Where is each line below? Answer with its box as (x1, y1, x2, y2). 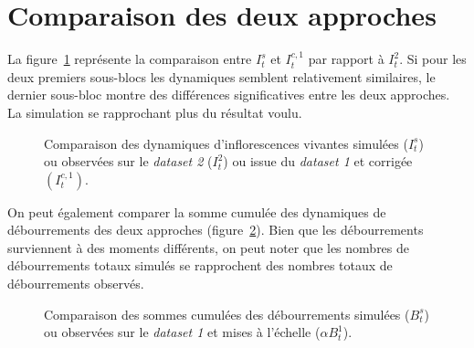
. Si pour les (399, 49, 467, 69)
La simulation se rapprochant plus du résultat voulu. (7, 102, 302, 121)
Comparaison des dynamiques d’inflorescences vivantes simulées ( (44, 133, 408, 153)
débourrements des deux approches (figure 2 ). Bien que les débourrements (7, 220, 424, 239)
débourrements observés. (7, 274, 144, 293)
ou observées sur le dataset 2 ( (44, 152, 213, 171)
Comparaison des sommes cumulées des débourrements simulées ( (44, 304, 410, 323)
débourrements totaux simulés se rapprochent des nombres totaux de (7, 256, 393, 275)
